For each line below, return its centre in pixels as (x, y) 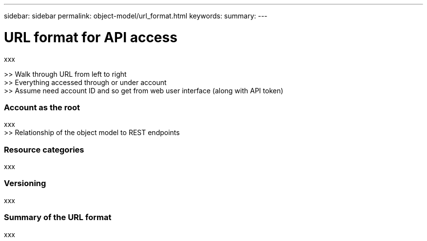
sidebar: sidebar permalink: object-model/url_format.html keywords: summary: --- (136, 16)
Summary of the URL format (58, 217)
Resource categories (44, 149)
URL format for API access (91, 37)
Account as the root (42, 107)
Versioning (25, 183)
